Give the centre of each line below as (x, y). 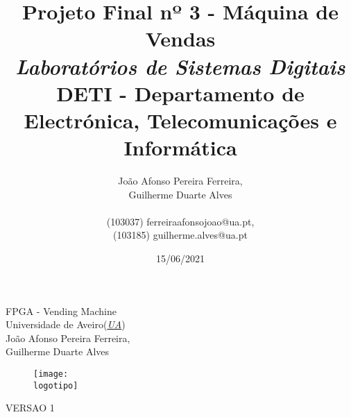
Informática (180, 147)
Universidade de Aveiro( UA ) (66, 324)
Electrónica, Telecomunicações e (180, 120)
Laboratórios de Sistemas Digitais (180, 66)
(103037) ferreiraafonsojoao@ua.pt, (180, 221)
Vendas (180, 39)
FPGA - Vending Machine (61, 310)
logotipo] (56, 385)
